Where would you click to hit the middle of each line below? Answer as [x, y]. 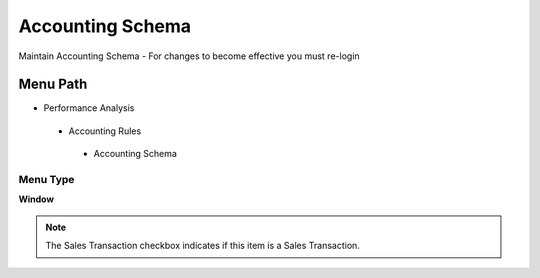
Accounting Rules [105, 131]
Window [36, 199]
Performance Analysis [89, 108]
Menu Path [53, 84]
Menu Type [46, 179]
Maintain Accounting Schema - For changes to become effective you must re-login [189, 56]
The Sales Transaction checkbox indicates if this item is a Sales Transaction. [202, 246]
